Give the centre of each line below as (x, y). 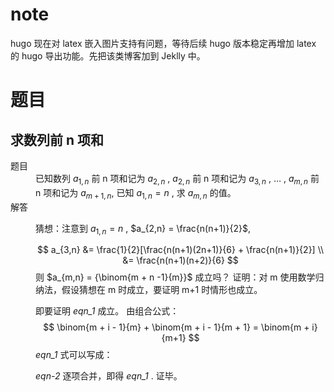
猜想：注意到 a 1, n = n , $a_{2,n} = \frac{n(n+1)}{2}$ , (143, 229)
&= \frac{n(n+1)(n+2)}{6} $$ (180, 260)
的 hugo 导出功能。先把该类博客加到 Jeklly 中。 (108, 55)
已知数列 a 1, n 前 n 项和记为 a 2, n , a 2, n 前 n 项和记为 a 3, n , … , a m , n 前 (177, 179)
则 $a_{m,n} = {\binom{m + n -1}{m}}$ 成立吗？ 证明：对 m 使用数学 (175, 277)
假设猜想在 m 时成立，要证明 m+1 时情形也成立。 (162, 290)
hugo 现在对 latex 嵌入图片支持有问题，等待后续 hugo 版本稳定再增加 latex (163, 43)
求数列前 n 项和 (57, 139)
